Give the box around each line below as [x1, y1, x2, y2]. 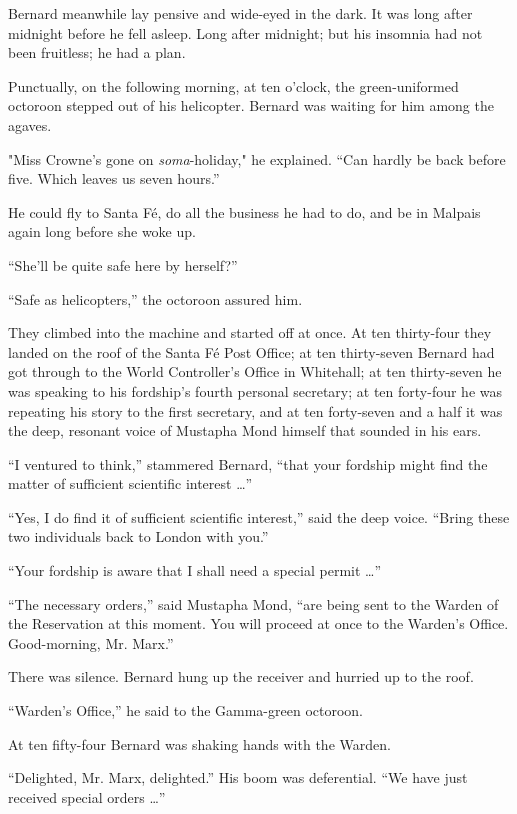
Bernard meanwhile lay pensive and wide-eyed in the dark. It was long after [8, 3, 473, 23]
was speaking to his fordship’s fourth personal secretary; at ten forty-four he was [8, 380, 503, 401]
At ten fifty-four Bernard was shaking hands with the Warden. [8, 733, 391, 754]
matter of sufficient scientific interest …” [8, 473, 253, 494]
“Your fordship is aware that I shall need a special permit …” [8, 560, 382, 581]
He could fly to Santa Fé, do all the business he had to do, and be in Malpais [8, 201, 481, 222]
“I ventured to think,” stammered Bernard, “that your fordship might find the [8, 453, 488, 474]
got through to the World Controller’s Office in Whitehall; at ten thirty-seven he [8, 361, 502, 382]
